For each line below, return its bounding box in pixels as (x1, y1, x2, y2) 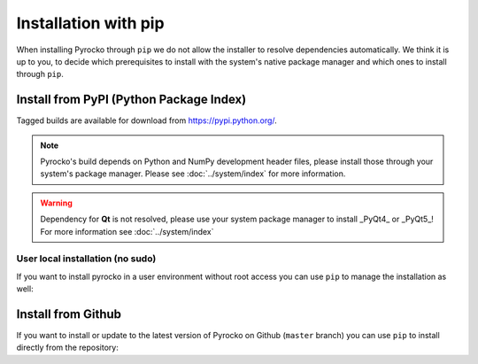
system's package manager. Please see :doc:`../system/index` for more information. (40, 168, 346, 179)
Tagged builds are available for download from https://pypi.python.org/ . (16, 115, 278, 126)
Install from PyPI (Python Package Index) (16, 92, 247, 107)
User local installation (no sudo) (16, 252, 157, 265)
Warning (40, 197, 73, 208)
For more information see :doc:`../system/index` (40, 226, 214, 236)
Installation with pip (16, 13, 165, 33)
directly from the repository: (16, 342, 119, 353)
